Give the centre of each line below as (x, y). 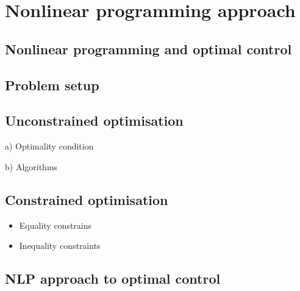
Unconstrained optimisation (94, 120)
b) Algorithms (31, 166)
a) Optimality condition (49, 146)
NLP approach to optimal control (113, 278)
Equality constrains (55, 225)
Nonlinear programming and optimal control (148, 48)
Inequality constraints (60, 246)
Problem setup (52, 84)
